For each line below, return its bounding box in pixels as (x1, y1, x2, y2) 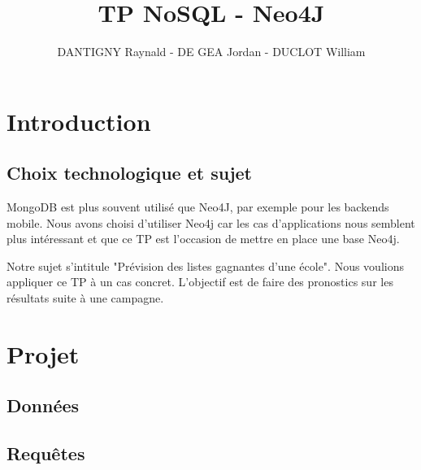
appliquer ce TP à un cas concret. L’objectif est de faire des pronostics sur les (7, 273, 393, 290)
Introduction (7, 104, 151, 137)
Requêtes (7, 441, 85, 466)
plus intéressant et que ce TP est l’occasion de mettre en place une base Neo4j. (7, 230, 400, 247)
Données (7, 393, 80, 418)
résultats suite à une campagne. (7, 289, 164, 307)
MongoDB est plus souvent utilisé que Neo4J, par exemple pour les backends (7, 198, 389, 215)
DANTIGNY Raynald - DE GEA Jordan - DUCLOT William (57, 43, 366, 60)
